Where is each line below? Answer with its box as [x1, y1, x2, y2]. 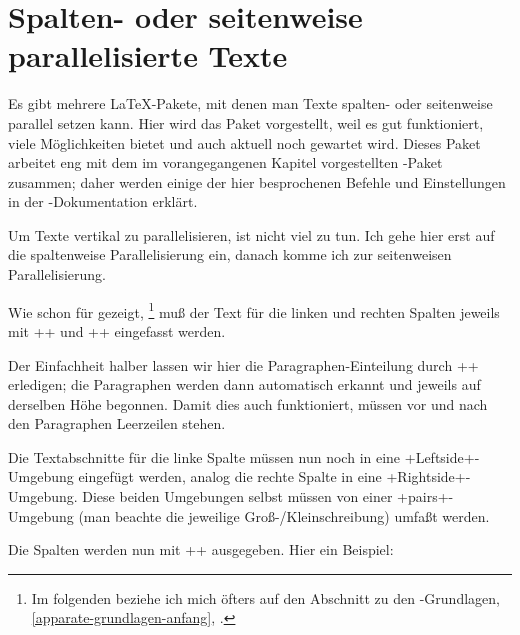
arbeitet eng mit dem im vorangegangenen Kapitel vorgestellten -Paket [8, 152, 443, 173]
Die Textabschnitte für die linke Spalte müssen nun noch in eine [8, 446, 401, 467]
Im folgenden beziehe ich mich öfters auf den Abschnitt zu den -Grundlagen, [31, 587, 500, 608]
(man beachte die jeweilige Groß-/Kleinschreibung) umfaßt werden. [78, 505, 490, 526]
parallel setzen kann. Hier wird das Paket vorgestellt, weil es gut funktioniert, [8, 112, 484, 133]
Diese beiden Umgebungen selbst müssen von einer [82, 486, 393, 507]
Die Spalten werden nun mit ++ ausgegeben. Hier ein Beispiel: [8, 539, 394, 560]
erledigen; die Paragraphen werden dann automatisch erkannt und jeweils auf [8, 374, 481, 395]
